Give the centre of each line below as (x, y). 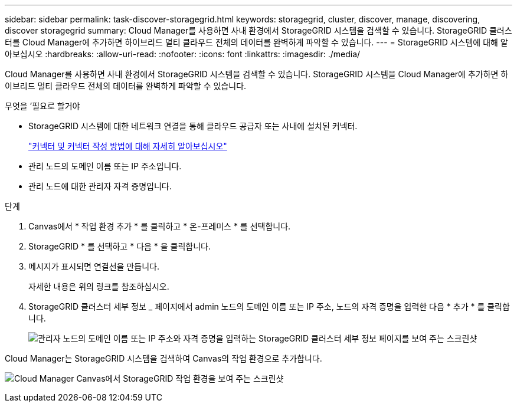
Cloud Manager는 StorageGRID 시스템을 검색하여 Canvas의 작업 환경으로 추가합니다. (163, 358)
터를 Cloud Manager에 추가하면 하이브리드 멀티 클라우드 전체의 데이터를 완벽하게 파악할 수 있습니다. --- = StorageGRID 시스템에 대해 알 (256, 42)
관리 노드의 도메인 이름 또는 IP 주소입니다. (105, 166)
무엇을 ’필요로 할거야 (42, 106)
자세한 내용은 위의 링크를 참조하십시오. (99, 286)
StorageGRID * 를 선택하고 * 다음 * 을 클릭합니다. (120, 246)
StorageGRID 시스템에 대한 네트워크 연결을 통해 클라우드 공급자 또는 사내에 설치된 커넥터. (193, 126)
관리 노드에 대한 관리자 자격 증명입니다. (100, 186)
